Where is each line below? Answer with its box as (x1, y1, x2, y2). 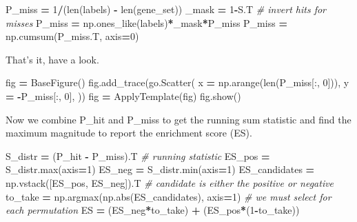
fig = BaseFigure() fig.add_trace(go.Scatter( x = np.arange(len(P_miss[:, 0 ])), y (6, 75, 349, 90)
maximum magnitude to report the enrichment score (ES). (6, 125, 252, 140)
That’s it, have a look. (6, 52, 99, 66)
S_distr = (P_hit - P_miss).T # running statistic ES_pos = (6, 148, 270, 163)
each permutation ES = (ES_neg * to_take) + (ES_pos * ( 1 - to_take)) (6, 203, 300, 217)
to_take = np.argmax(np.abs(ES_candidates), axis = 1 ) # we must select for (6, 189, 331, 203)
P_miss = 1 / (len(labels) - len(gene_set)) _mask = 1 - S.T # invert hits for (6, 2, 327, 16)
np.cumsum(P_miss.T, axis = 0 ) (6, 29, 139, 43)
